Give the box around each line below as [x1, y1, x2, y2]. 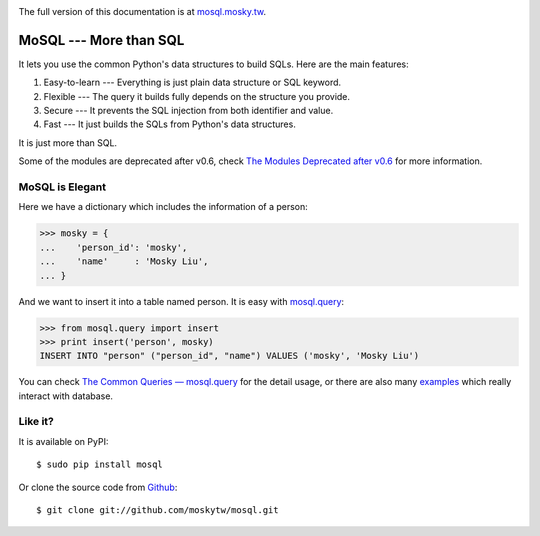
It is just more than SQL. [18, 136, 118, 149]
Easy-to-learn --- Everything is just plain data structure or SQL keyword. [43, 76, 342, 89]
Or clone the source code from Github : [18, 481, 178, 493]
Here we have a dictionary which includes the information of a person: [18, 201, 309, 213]
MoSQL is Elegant [18, 180, 107, 194]
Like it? [18, 415, 55, 429]
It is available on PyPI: [18, 435, 109, 447]
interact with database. [18, 390, 114, 402]
